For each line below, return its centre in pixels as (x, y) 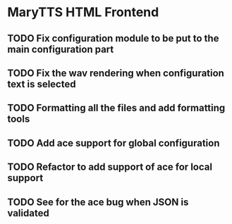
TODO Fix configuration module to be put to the (113, 38)
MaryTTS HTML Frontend (83, 12)
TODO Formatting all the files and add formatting (116, 108)
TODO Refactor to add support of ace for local (110, 167)
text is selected (42, 84)
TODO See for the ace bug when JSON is (98, 202)
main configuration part (61, 49)
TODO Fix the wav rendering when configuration (116, 73)
